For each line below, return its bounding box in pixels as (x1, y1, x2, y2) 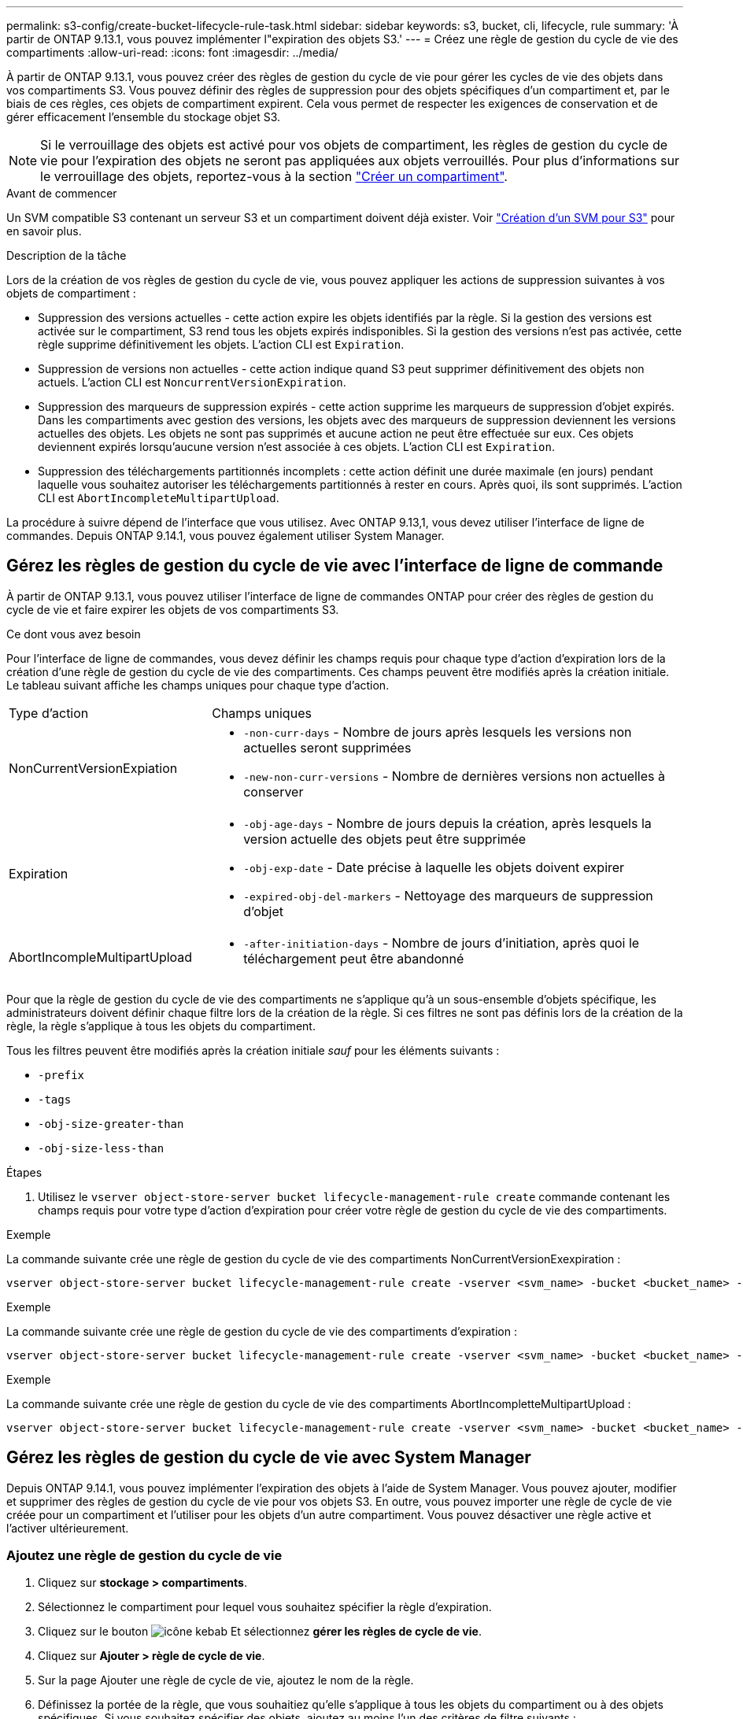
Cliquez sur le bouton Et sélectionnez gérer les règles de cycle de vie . (38, 1625, 482, 1639)
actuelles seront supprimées (243, 739, 412, 756)
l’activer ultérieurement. (6, 1521, 129, 1535)
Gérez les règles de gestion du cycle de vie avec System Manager (6, 1447, 531, 1468)
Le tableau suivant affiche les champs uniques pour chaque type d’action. (6, 678, 390, 692)
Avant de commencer (6, 187, 117, 200)
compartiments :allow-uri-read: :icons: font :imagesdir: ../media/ (6, 46, 338, 59)
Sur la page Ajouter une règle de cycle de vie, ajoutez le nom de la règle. (38, 1673, 414, 1688)
